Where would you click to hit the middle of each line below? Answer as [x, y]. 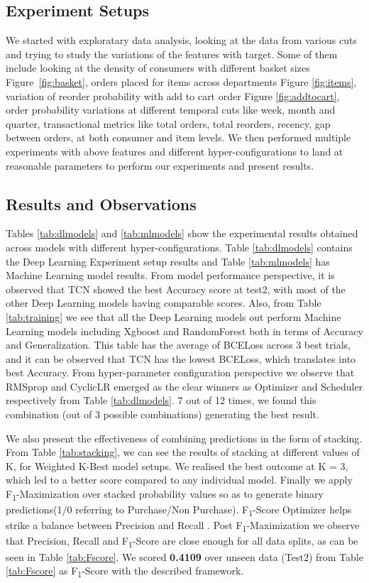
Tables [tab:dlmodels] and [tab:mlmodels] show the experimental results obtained [182, 233]
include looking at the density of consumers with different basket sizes [158, 68]
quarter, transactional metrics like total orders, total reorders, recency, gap [168, 123]
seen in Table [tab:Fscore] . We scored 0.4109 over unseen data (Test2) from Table [184, 556]
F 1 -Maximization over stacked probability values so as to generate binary [165, 495]
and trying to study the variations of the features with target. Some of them [172, 54]
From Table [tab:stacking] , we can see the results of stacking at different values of [183, 452]
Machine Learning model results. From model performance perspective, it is [170, 275]
